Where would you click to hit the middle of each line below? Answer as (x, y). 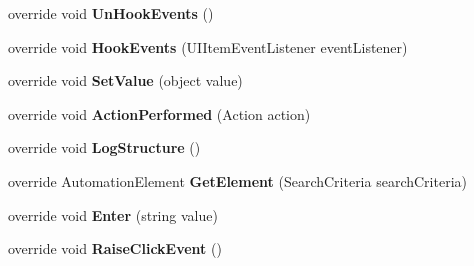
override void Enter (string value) (113, 214)
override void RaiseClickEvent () (115, 248)
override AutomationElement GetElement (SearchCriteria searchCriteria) (237, 180)
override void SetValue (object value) (125, 80)
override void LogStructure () (104, 147)
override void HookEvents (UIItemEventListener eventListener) (208, 46)
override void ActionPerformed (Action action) (159, 113)
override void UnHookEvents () (111, 13)
